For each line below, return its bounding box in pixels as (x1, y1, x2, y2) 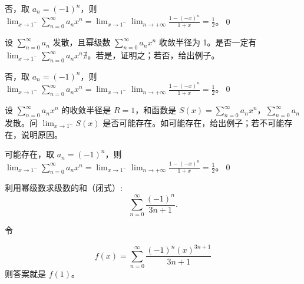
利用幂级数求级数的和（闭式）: (5, 181, 123, 194)
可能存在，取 (5, 148, 54, 160)
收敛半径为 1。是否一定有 (158, 36, 257, 48)
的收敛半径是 (61, 104, 111, 116)
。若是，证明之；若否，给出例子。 (87, 49, 220, 61)
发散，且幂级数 (52, 36, 111, 48)
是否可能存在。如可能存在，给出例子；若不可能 (103, 116, 285, 128)
